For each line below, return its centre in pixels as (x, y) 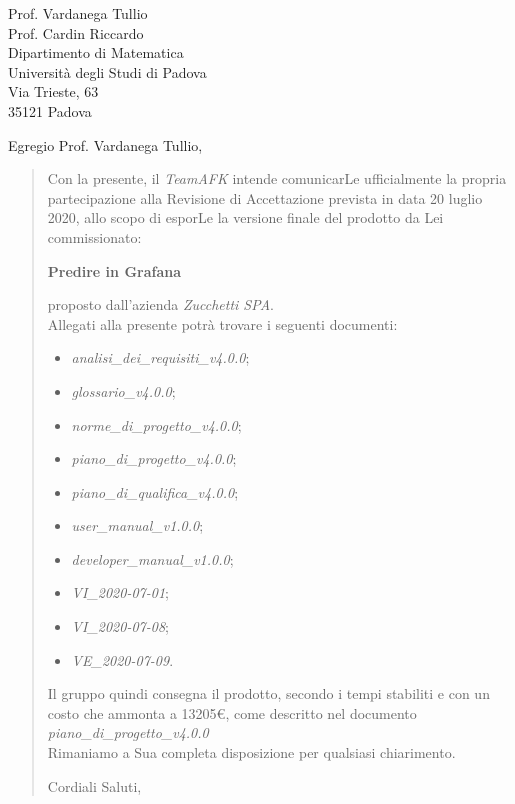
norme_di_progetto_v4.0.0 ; (156, 424)
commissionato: (94, 236)
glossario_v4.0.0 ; (123, 390)
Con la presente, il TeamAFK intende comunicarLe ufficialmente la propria (277, 178)
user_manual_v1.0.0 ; (137, 525)
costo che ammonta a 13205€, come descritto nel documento (232, 712)
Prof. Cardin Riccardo (76, 32)
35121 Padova (50, 110)
